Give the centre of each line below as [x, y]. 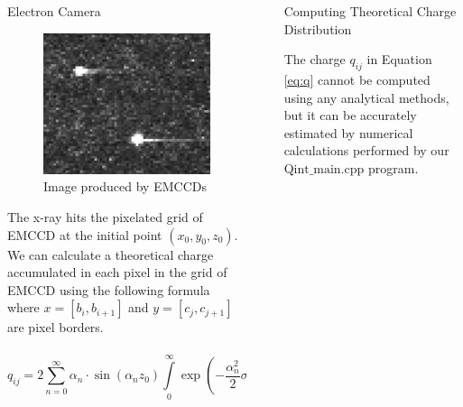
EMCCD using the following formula [109, 289]
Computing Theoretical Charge [370, 11]
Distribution [318, 28]
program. [394, 167]
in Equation [399, 59]
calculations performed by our [366, 150]
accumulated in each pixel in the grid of [117, 272]
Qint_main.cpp [324, 169]
